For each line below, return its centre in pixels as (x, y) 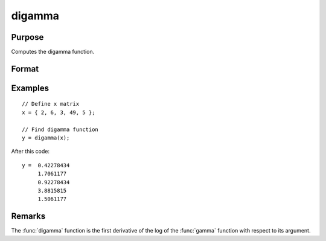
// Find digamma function (60, 129)
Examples (30, 88)
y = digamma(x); (46, 138)
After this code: (30, 152)
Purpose (27, 37)
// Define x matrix (51, 104)
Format (25, 69)
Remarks (28, 217)
